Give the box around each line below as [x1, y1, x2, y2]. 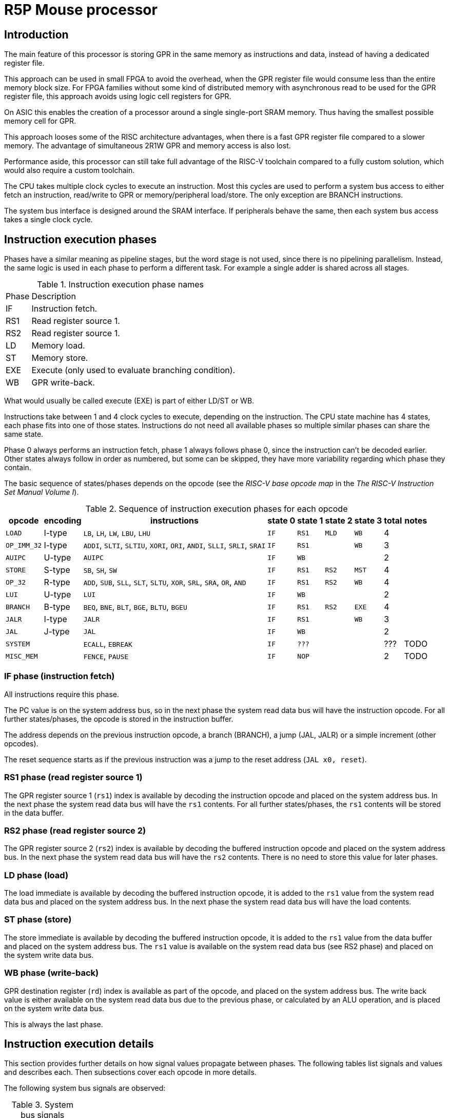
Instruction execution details [4, 1037, 154, 1050]
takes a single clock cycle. [4, 215, 93, 224]
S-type [44, 565, 70, 575]
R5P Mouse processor [4, 1, 158, 18]
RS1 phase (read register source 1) [4, 772, 143, 783]
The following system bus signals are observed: [4, 1084, 166, 1093]
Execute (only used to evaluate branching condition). [31, 365, 236, 376]
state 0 [267, 515, 296, 526]
